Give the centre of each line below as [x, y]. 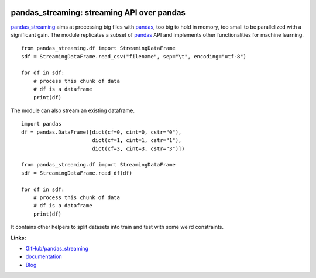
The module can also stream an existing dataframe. [73, 110]
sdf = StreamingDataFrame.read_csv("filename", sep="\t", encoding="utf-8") [134, 56]
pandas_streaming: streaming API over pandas [98, 13]
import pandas [41, 124]
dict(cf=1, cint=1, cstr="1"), [137, 140]
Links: [18, 238]
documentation [44, 256]
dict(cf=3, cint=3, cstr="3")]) [138, 148]
